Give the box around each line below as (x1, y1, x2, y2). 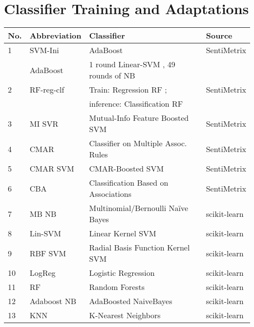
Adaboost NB (29, 295, 77, 307)
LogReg (29, 267, 56, 279)
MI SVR (29, 117, 59, 129)
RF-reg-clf (29, 84, 64, 96)
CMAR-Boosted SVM (89, 163, 164, 174)
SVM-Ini (29, 44, 59, 56)
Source (206, 30, 233, 41)
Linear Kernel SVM (89, 228, 156, 239)
